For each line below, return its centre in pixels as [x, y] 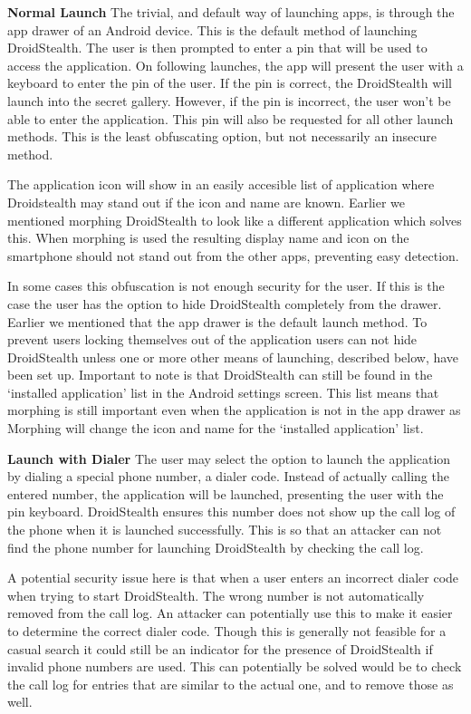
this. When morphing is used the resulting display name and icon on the [208, 238]
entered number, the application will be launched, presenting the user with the [226, 493]
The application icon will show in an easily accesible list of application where [221, 184]
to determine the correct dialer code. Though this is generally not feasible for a [227, 631]
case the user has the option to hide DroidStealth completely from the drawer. [225, 303]
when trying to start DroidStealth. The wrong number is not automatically [216, 595]
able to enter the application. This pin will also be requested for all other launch [231, 118]
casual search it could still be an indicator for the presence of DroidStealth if [220, 648]
